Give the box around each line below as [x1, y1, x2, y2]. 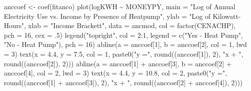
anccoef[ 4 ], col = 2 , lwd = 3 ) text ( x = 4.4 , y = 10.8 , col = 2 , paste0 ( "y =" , [4, 68, 227, 78]
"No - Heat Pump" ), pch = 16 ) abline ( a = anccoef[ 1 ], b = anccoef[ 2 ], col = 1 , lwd [4, 39, 247, 49]
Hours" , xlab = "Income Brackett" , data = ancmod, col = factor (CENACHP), [4, 20, 236, 30]
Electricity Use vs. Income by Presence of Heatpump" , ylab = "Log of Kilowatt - [4, 11, 241, 21]
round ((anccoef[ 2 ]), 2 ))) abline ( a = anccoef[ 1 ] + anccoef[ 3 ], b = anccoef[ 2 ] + [4, 58, 232, 68]
